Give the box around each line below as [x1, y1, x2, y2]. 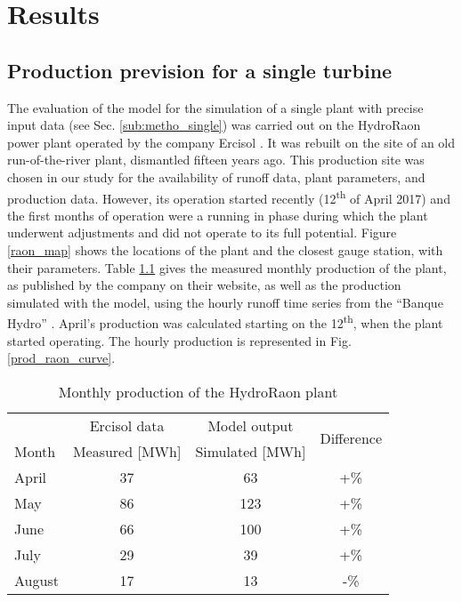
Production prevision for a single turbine [7, 56, 393, 84]
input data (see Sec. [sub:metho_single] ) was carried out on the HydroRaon [7, 116, 421, 134]
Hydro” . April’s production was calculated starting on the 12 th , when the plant [7, 311, 443, 333]
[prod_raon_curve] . [7, 349, 116, 367]
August [14, 569, 59, 590]
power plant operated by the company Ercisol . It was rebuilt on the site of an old [7, 132, 456, 151]
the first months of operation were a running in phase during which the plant [7, 205, 428, 224]
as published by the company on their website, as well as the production [7, 276, 401, 294]
